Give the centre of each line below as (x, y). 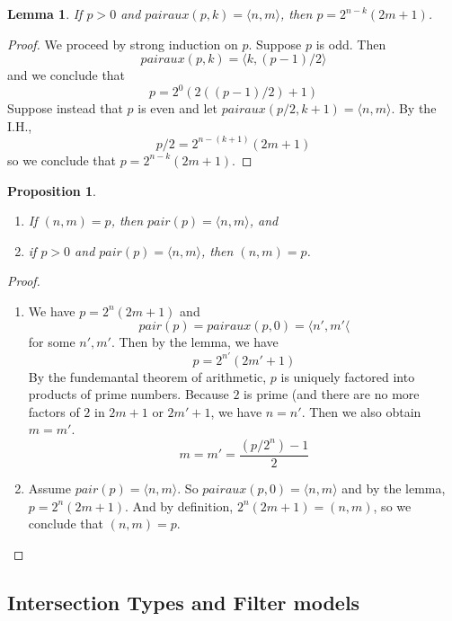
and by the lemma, (394, 488)
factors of (54, 411)
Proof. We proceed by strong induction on (123, 44)
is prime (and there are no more (332, 394)
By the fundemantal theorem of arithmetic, (147, 376)
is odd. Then (351, 44)
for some (52, 342)
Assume (49, 488)
